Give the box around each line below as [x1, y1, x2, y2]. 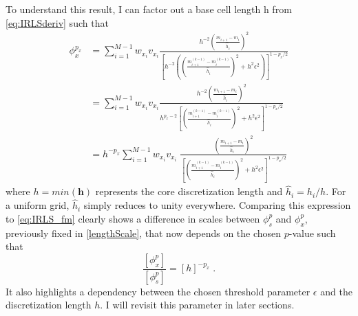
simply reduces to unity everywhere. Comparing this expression [83, 198, 351, 212]
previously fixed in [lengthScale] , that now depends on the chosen [6, 225, 282, 240]
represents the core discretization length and [95, 184, 283, 199]
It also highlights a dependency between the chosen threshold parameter [6, 284, 310, 298]
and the [320, 284, 352, 298]
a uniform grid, [6, 198, 70, 212]
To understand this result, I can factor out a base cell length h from [6, 2, 292, 16]
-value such [288, 225, 336, 240]
